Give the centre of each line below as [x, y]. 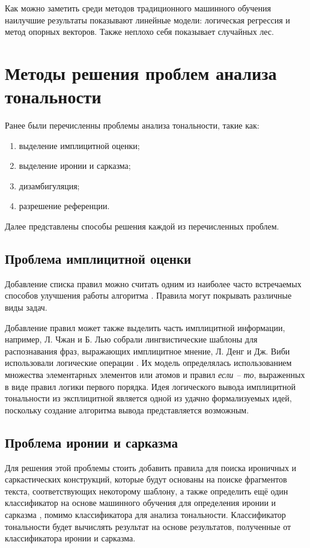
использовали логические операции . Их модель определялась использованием [148, 363]
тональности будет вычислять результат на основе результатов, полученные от [148, 526]
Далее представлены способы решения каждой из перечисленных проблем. [142, 226]
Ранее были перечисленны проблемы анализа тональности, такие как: [132, 125]
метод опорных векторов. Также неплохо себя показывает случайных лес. [139, 32]
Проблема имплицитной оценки [98, 259]
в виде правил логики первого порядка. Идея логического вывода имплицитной [150, 386]
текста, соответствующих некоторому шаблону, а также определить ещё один [147, 491]
